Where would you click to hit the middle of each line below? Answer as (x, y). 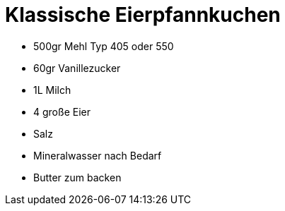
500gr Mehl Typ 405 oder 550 (104, 46)
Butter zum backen (77, 177)
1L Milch (52, 90)
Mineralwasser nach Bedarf (98, 155)
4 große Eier (62, 111)
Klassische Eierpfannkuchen (143, 15)
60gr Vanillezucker (77, 68)
